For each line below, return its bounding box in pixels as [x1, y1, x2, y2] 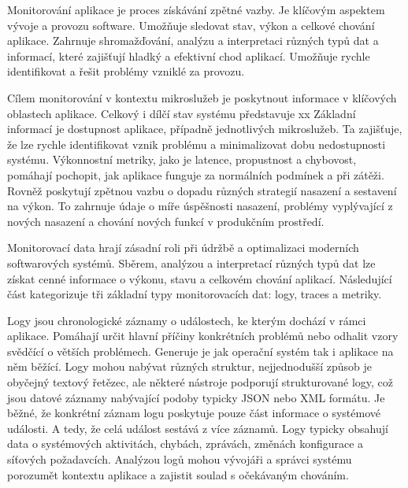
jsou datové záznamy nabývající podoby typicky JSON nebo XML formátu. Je [7, 389, 385, 405]
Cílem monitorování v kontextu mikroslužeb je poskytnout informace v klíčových [7, 89, 397, 105]
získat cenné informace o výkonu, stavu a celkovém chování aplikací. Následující [7, 270, 392, 287]
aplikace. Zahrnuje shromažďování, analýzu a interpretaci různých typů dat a [7, 32, 379, 49]
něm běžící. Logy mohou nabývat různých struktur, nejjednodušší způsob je [7, 358, 373, 375]
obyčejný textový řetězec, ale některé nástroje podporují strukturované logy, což [7, 374, 394, 390]
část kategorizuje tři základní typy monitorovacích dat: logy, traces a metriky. [7, 286, 382, 302]
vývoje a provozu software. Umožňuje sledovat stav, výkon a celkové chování [7, 17, 375, 33]
